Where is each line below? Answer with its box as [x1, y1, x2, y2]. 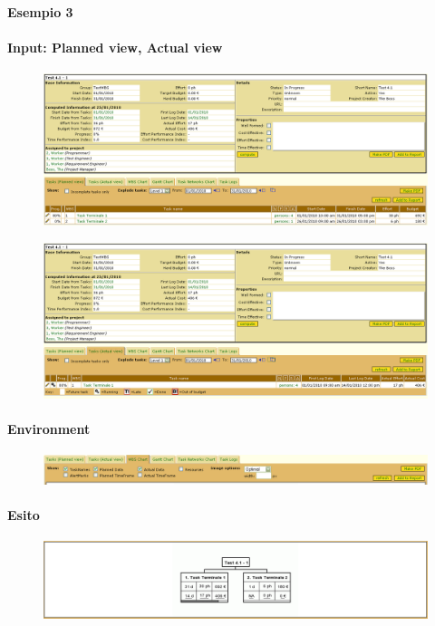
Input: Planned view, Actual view [7, 37, 223, 56]
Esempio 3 [7, 2, 73, 21]
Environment [7, 419, 91, 438]
